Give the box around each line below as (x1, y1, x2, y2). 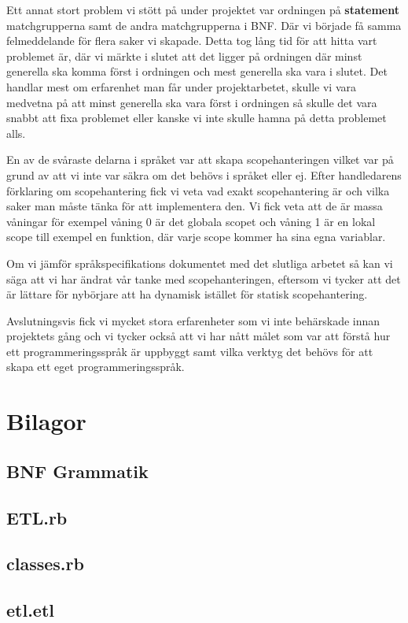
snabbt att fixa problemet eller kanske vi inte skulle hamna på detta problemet (6, 109, 387, 126)
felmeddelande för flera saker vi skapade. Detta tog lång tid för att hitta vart (6, 32, 377, 49)
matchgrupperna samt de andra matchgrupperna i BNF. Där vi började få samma (6, 17, 402, 33)
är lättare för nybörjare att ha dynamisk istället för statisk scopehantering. (6, 286, 368, 302)
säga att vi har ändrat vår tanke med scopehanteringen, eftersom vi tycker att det (6, 270, 401, 287)
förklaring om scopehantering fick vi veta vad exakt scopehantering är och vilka (6, 182, 390, 198)
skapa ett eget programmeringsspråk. (6, 358, 185, 375)
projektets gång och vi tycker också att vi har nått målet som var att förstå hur (6, 328, 391, 344)
